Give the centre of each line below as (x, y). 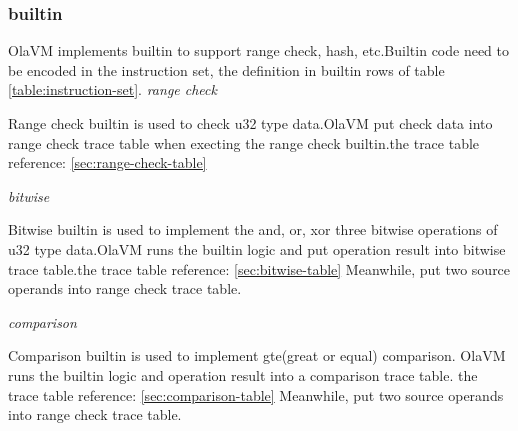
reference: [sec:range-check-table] (107, 162)
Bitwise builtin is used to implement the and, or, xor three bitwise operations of (253, 229)
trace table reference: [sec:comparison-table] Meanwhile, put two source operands (256, 394)
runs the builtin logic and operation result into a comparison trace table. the (243, 374)
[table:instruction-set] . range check (112, 89)
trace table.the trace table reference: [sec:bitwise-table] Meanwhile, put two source (259, 268)
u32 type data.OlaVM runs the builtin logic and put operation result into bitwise (257, 248)
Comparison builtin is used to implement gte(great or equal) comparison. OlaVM (257, 355)
